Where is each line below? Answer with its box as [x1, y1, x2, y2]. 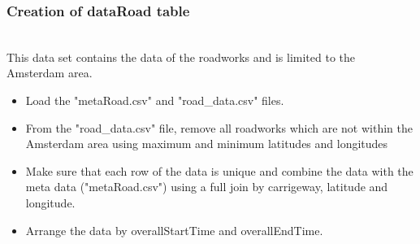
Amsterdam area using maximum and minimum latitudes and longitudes [25, 135, 388, 152]
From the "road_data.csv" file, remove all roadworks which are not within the [25, 119, 413, 136]
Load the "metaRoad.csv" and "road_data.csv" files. [25, 92, 284, 108]
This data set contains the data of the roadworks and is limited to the [6, 48, 356, 65]
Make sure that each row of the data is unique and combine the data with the [25, 162, 414, 179]
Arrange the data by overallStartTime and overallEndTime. [25, 221, 323, 238]
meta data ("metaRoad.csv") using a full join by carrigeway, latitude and [25, 178, 388, 195]
